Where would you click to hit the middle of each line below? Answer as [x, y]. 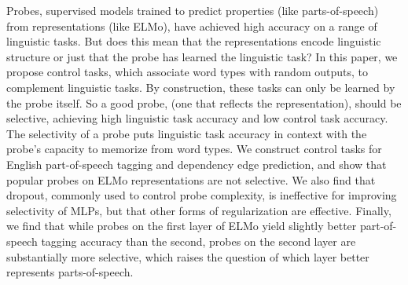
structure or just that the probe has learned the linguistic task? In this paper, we [202, 56]
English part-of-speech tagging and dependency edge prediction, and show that [197, 164]
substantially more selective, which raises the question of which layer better [188, 256]
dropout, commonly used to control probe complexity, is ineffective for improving [202, 195]
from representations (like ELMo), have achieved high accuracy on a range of [192, 26]
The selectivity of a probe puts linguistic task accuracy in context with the [187, 133]
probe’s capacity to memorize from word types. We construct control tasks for [194, 149]
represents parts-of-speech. [70, 272]
